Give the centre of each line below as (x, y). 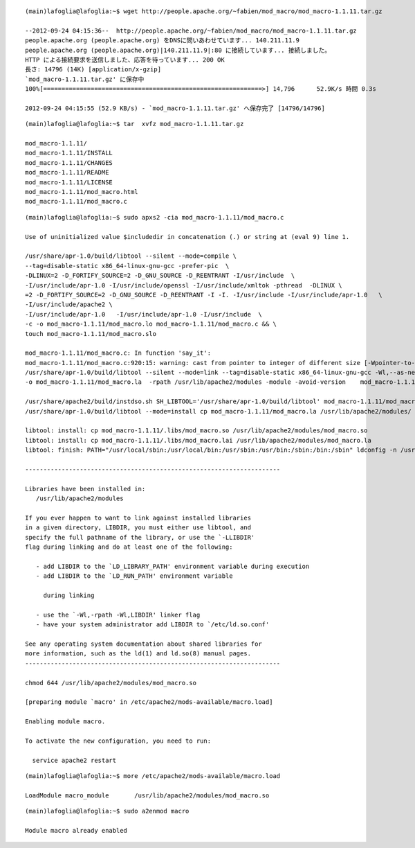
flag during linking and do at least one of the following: (129, 547)
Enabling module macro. (65, 722)
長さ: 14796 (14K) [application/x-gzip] (93, 70)
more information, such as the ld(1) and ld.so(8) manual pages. (138, 654)
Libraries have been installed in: (85, 489)
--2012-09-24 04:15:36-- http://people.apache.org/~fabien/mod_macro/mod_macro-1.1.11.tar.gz (191, 30)
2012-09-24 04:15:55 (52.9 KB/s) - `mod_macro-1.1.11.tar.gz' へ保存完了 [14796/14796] (175, 108)
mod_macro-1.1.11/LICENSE (69, 182)
